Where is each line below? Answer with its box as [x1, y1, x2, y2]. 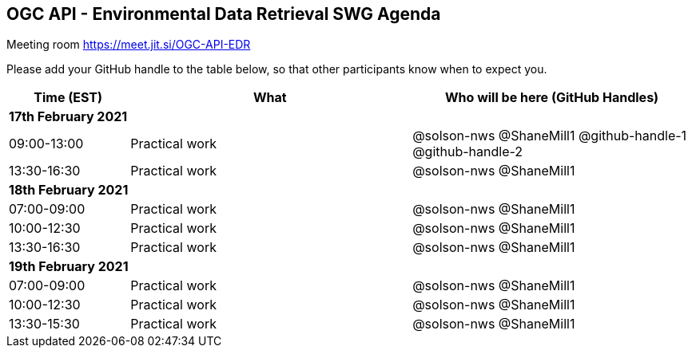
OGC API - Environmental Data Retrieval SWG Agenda [6, 4, 441, 24]
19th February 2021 [9, 258, 129, 275]
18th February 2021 [9, 182, 129, 199]
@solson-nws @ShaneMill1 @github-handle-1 [412, 128, 687, 144]
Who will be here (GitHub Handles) [445, 89, 659, 106]
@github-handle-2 [412, 144, 523, 160]
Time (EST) [34, 89, 103, 106]
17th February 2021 [9, 108, 128, 125]
